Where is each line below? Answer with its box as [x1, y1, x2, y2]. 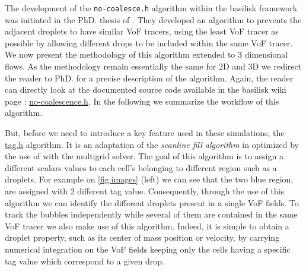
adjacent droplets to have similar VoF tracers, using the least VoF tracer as [5, 25, 279, 37]
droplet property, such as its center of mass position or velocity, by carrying [5, 231, 280, 244]
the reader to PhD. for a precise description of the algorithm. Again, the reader [5, 71, 294, 84]
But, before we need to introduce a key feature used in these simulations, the [5, 127, 285, 138]
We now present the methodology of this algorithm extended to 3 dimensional [5, 48, 288, 61]
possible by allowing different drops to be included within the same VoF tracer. [5, 36, 293, 49]
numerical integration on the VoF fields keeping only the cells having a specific [5, 242, 291, 255]
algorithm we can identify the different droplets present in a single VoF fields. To [5, 196, 299, 209]
